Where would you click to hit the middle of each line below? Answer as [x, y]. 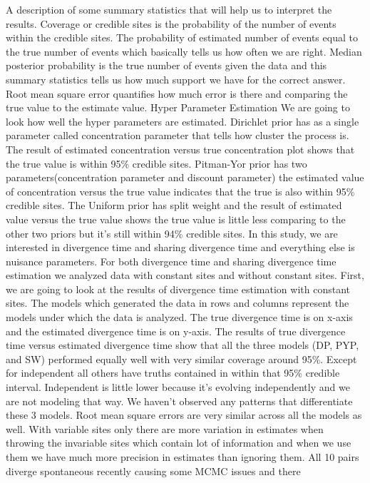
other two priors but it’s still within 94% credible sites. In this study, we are [172, 233]
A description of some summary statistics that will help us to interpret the [169, 9]
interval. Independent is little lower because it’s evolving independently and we [178, 387]
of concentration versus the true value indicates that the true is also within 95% [180, 191]
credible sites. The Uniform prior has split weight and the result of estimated [174, 205]
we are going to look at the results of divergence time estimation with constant [178, 289]
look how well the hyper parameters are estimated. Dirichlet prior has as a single [183, 121]
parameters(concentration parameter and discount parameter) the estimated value [185, 177]
